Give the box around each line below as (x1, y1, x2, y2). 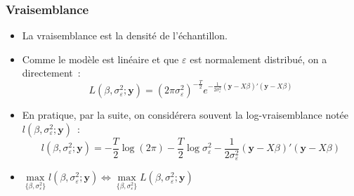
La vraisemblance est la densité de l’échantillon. (22, 28, 228, 43)
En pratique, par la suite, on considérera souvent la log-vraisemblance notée (22, 107, 349, 122)
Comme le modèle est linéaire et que (22, 51, 179, 66)
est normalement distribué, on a (190, 51, 327, 66)
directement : (22, 65, 81, 80)
